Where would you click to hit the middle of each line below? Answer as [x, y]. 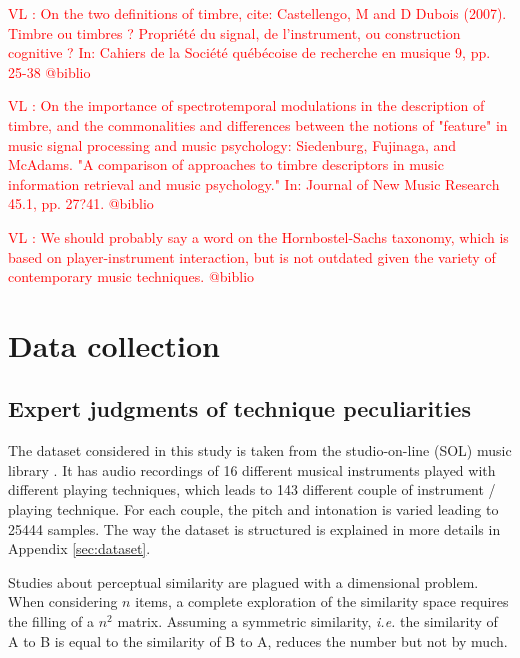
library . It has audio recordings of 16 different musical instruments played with [252, 469]
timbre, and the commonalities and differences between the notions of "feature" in [258, 124]
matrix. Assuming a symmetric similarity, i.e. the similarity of [307, 621]
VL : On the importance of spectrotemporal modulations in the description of [246, 105]
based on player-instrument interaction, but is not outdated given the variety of [252, 256]
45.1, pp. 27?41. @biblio [81, 203]
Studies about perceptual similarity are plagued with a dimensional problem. [243, 581]
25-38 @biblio [49, 71]
